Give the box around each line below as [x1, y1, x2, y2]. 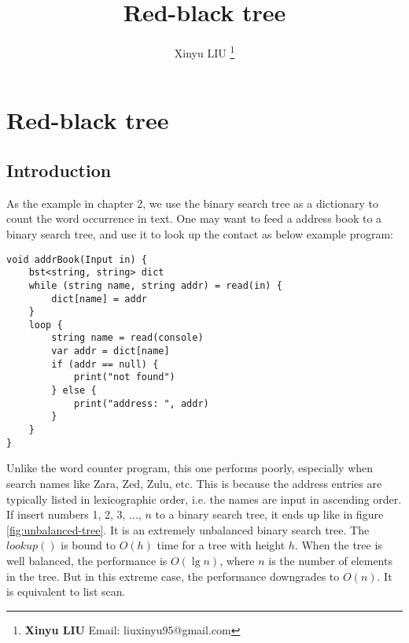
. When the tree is [294, 537, 382, 553]
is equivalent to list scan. [6, 583, 126, 600]
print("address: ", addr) [73, 397, 209, 409]
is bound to [61, 537, 116, 553]
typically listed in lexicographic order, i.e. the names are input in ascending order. [6, 490, 402, 507]
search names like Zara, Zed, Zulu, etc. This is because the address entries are [6, 475, 382, 491]
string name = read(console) [51, 332, 204, 344]
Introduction [6, 157, 112, 182]
